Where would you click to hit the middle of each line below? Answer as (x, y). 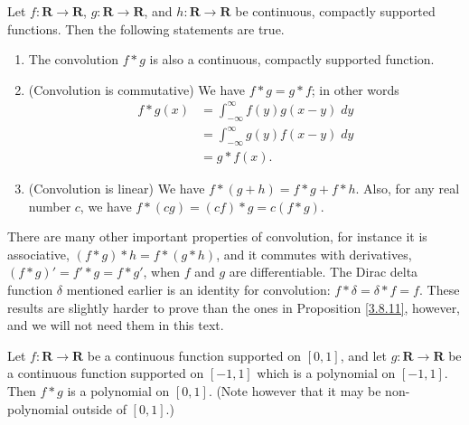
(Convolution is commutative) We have (137, 89)
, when (161, 272)
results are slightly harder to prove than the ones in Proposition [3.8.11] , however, (234, 307)
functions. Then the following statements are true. (146, 28)
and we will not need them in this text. (116, 325)
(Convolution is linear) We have (117, 189)
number (50, 206)
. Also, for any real (408, 189)
